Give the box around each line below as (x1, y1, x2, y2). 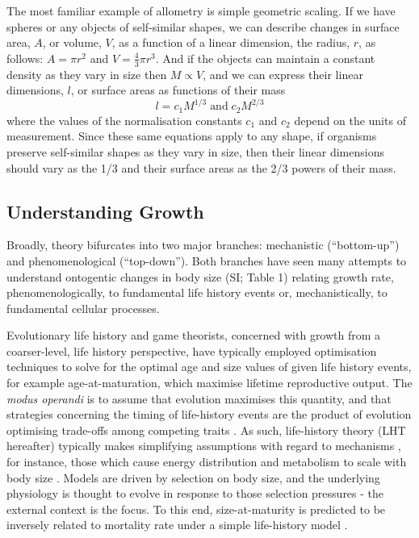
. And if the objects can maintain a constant (155, 49, 375, 66)
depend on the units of (294, 111, 406, 128)
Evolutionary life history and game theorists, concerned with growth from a (6, 327, 381, 344)
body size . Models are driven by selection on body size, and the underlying (6, 469, 380, 486)
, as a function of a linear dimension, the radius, (111, 34, 350, 51)
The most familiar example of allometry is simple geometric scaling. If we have (6, 2, 396, 19)
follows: (6, 49, 44, 66)
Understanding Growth (6, 198, 204, 223)
